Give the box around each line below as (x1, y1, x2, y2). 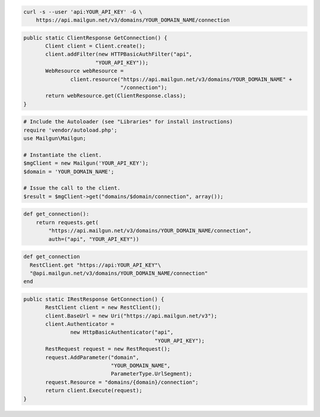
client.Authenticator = (45, 321, 115, 327)
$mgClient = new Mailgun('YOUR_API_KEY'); (23, 160, 149, 167)
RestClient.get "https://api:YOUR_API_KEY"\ (30, 262, 161, 268)
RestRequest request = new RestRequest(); (45, 346, 171, 352)
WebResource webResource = (45, 68, 124, 74)
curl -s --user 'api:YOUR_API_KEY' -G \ (23, 8, 142, 15)
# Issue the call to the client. (23, 184, 121, 192)
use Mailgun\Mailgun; (23, 135, 87, 142)
